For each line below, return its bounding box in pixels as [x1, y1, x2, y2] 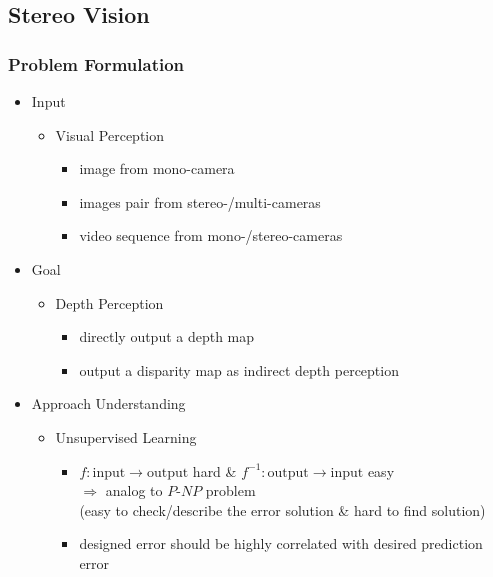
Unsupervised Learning [55, 426, 197, 447]
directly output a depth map [79, 326, 255, 347]
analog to [105, 480, 163, 501]
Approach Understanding [31, 393, 186, 414]
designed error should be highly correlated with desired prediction [79, 533, 483, 554]
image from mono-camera [79, 158, 235, 179]
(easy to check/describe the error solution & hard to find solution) [79, 499, 486, 520]
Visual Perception [55, 124, 165, 145]
